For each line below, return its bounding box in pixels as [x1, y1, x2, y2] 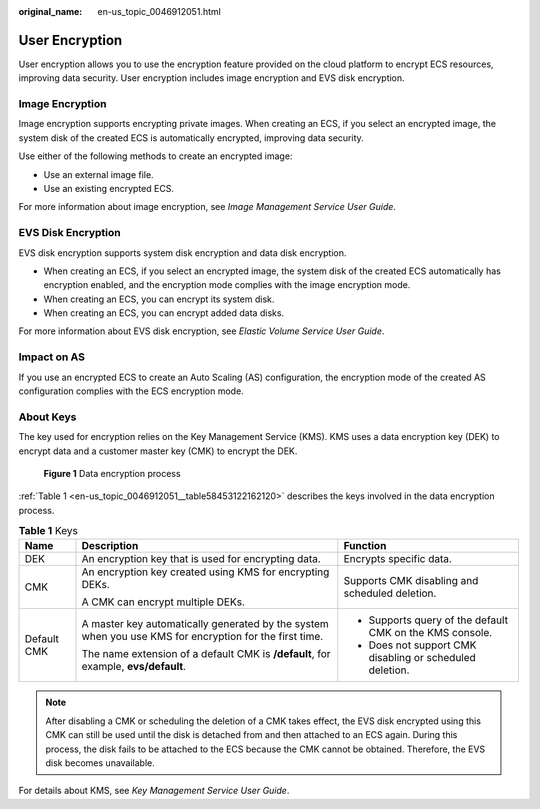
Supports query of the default [368, 613, 509, 627]
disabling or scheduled [368, 651, 477, 665]
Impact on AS [18, 350, 85, 364]
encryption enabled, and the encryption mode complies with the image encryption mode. [43, 279, 411, 291]
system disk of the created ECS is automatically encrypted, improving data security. [18, 131, 364, 144]
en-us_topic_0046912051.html [97, 6, 222, 17]
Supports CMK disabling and [343, 574, 479, 588]
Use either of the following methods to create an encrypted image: [18, 150, 293, 162]
